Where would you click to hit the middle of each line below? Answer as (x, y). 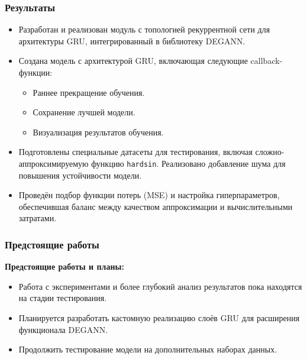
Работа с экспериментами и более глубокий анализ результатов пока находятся (160, 286)
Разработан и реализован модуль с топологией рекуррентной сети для (144, 29)
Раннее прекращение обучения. (89, 92)
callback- (266, 61)
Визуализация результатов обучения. (98, 132)
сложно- (270, 152)
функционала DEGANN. (63, 329)
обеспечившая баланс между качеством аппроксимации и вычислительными (156, 206)
